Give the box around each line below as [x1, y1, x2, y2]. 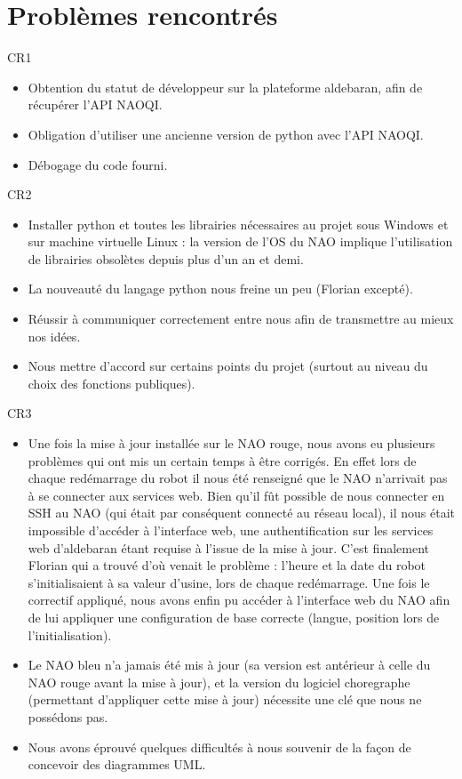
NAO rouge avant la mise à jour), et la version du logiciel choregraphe [28, 672, 410, 691]
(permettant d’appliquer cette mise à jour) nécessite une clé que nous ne [28, 690, 422, 709]
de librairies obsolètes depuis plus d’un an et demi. [28, 249, 304, 268]
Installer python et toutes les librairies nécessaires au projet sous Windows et [28, 214, 449, 233]
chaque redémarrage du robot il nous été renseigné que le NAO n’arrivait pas [28, 469, 448, 487]
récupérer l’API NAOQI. [28, 95, 163, 114]
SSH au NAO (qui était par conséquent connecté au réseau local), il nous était [28, 503, 455, 522]
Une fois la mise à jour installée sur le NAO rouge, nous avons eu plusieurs [28, 434, 435, 453]
